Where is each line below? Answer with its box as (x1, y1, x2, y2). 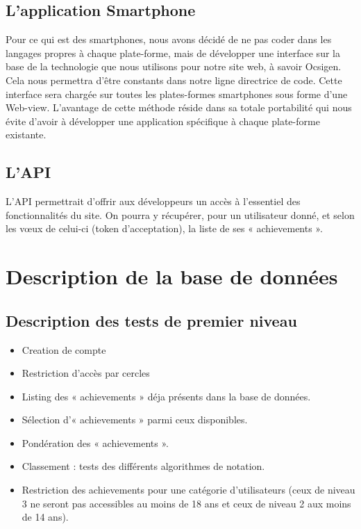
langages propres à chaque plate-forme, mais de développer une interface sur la (6, 45, 340, 60)
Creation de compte (22, 342, 106, 357)
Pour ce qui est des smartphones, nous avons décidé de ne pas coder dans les (6, 32, 332, 47)
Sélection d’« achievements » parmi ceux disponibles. (22, 412, 248, 427)
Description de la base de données (6, 262, 338, 291)
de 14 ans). (22, 510, 69, 524)
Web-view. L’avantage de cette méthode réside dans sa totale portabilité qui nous (6, 100, 352, 115)
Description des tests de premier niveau (6, 309, 297, 331)
